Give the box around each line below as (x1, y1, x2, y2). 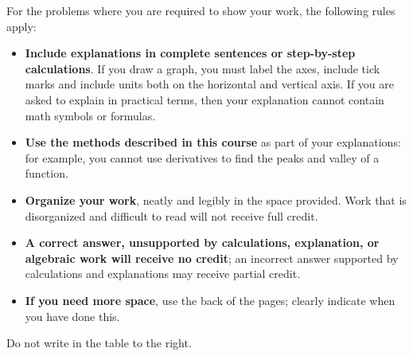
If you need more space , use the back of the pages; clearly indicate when (25, 291, 395, 308)
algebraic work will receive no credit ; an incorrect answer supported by (25, 249, 399, 266)
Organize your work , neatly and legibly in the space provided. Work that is (25, 191, 407, 208)
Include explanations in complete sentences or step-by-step (25, 45, 356, 61)
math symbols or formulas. (25, 107, 156, 123)
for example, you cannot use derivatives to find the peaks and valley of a (25, 149, 380, 166)
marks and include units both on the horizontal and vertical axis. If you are (25, 76, 394, 92)
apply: (6, 18, 37, 34)
